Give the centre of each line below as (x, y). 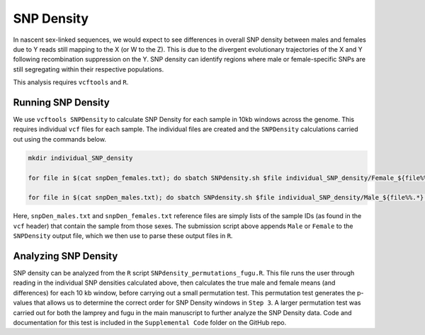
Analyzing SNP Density (66, 256)
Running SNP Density (61, 102)
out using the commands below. (59, 139)
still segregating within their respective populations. (89, 69)
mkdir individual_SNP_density (80, 158)
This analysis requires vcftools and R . (71, 82)
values (23, 303)
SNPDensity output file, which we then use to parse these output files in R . (123, 236)
